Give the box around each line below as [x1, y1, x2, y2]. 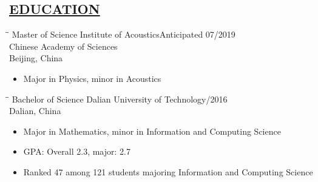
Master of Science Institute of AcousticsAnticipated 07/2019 [12, 28, 235, 41]
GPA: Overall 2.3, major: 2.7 [23, 145, 130, 158]
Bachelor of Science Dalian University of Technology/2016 [12, 92, 228, 105]
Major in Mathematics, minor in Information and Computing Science [23, 124, 281, 137]
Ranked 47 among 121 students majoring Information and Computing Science [23, 165, 313, 178]
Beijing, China [9, 52, 63, 64]
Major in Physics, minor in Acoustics [23, 72, 161, 84]
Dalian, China [9, 104, 61, 117]
